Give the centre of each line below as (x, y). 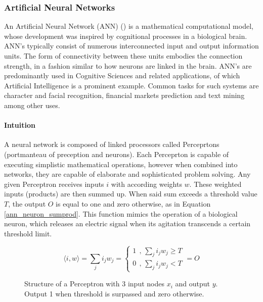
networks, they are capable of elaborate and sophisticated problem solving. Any (127, 174)
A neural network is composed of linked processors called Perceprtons (112, 144)
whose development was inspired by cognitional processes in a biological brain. (126, 36)
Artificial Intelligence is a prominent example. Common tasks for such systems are (131, 85)
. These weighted (215, 184)
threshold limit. (28, 233)
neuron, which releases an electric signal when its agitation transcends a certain (127, 223)
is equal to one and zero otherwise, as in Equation (133, 203)
